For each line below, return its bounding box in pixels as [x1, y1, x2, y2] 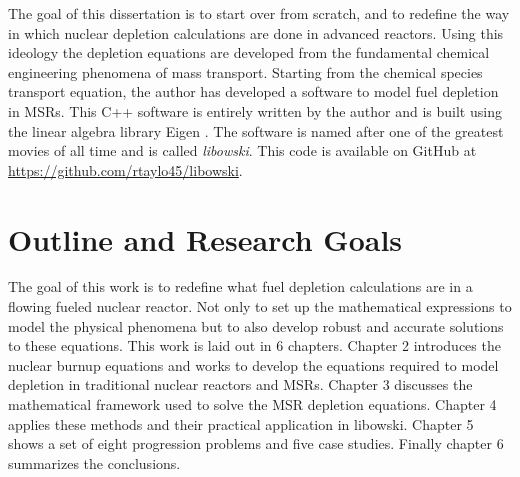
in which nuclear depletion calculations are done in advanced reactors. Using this [8, 22, 504, 43]
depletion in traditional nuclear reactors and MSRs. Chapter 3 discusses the [8, 374, 473, 395]
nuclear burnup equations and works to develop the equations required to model [8, 354, 499, 375]
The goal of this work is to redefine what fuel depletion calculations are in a [8, 276, 473, 297]
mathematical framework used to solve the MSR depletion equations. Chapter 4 [8, 394, 497, 415]
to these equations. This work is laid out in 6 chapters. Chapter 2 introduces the [8, 335, 501, 356]
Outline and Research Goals [8, 218, 403, 259]
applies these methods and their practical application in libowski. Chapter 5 [8, 413, 474, 434]
